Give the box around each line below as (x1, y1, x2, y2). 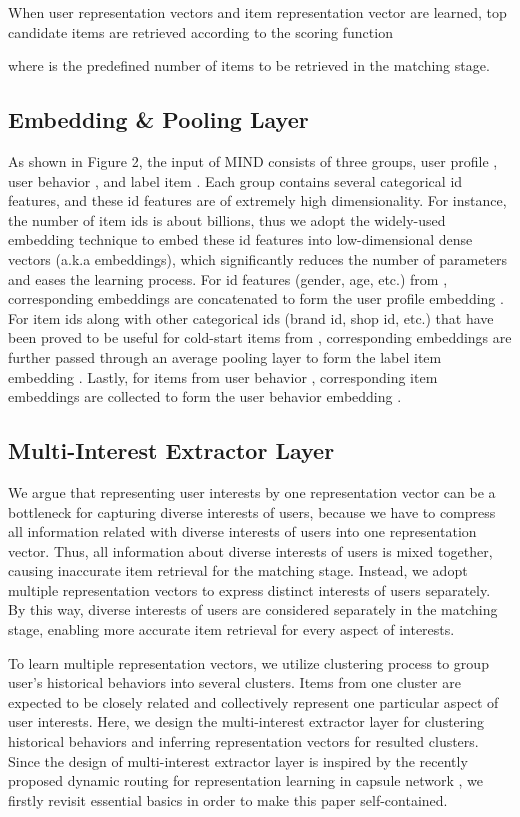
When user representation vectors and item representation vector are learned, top (8, 2, 507, 22)
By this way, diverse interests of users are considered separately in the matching (8, 599, 498, 620)
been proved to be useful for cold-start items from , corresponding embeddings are (8, 327, 512, 348)
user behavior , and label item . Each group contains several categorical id (8, 170, 463, 191)
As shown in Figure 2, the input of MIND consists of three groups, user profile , (8, 150, 498, 171)
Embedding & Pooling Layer (8, 104, 309, 135)
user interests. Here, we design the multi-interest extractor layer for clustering (8, 711, 484, 732)
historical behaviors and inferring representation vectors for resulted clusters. (8, 731, 479, 752)
